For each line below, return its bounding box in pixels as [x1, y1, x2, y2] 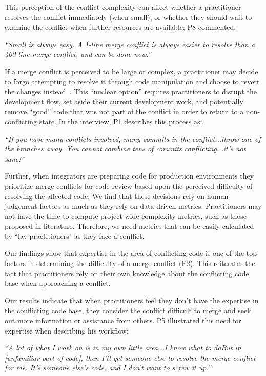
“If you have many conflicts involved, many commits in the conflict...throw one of [5, 133, 261, 144]
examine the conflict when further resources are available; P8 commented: [5, 21, 236, 32]
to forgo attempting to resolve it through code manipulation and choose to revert [5, 76, 260, 86]
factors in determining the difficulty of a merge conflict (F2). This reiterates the [5, 258, 255, 269]
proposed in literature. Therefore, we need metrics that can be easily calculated [5, 220, 254, 231]
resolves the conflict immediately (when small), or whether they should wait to [5, 11, 252, 22]
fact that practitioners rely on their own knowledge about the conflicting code [5, 268, 249, 278]
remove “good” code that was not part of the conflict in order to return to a [5, 106, 244, 117]
